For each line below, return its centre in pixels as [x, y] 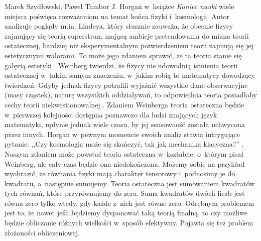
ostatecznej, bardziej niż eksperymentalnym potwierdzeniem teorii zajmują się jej [129, 45]
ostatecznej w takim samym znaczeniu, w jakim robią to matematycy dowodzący [130, 75]
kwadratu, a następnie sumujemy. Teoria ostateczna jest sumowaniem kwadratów [130, 183]
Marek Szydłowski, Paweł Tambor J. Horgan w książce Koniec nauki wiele [119, 6]
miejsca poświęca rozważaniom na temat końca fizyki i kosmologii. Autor [117, 16]
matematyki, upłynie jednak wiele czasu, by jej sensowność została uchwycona [125, 124]
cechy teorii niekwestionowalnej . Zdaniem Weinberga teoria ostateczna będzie [124, 104]
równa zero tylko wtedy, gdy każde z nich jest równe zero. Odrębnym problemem [129, 203]
